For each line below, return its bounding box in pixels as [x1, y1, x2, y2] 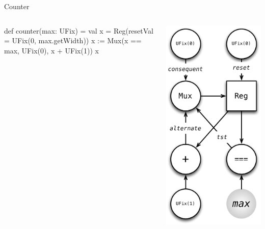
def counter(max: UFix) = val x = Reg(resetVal [4, 25, 153, 36]
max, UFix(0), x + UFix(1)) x [4, 45, 99, 55]
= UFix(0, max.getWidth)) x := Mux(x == [4, 35, 142, 46]
